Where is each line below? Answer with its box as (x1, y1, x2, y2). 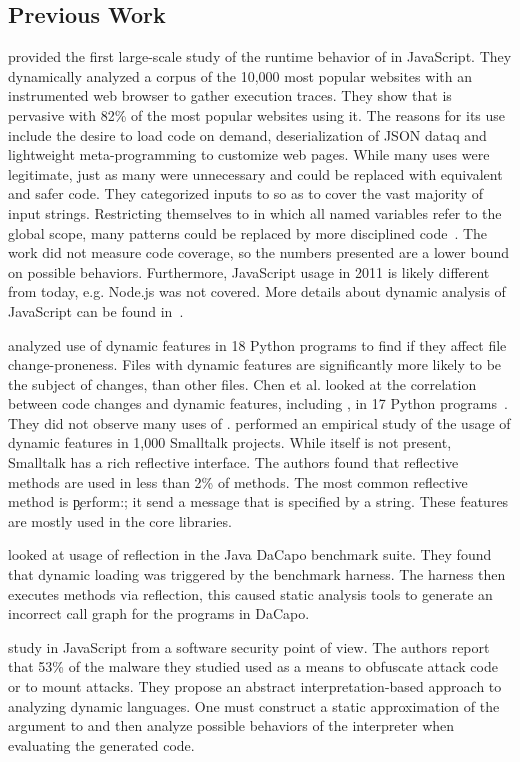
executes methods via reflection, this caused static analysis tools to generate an (8, 583, 493, 604)
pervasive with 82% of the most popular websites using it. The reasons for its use (8, 104, 506, 125)
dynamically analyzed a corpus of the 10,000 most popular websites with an (8, 65, 472, 86)
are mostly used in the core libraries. (8, 510, 232, 531)
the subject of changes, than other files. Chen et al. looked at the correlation (8, 373, 477, 394)
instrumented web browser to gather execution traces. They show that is (8, 85, 452, 106)
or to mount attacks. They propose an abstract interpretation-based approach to (8, 676, 502, 697)
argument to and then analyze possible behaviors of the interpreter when (8, 715, 455, 736)
